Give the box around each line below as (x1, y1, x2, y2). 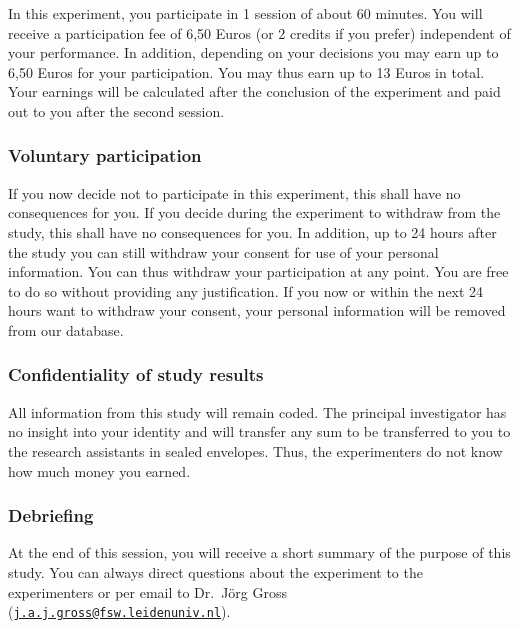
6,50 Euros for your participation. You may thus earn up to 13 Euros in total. (8, 61, 485, 82)
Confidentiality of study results (8, 362, 264, 387)
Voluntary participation (8, 143, 202, 168)
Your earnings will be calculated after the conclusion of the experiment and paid (8, 81, 501, 102)
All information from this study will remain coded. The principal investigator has (8, 401, 507, 422)
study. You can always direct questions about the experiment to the (8, 561, 423, 582)
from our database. (8, 319, 124, 340)
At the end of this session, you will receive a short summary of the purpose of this (8, 542, 511, 563)
